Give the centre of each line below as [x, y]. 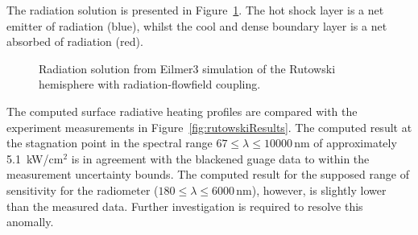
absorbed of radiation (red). [75, 41]
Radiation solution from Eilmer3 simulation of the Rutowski [187, 68]
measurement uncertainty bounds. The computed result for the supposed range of [208, 174]
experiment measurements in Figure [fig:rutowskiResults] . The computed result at [209, 127]
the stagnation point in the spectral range [110, 143]
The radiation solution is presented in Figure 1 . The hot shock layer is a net [195, 10]
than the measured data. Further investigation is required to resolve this [185, 206]
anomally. [30, 222]
